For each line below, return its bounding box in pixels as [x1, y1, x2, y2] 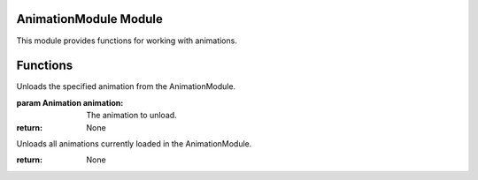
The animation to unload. [86, 110, 177, 121]
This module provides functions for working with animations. [16, 35, 238, 46]
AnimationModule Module [16, 11, 164, 26]
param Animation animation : [16, 97, 124, 108]
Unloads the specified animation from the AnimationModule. [16, 81, 236, 92]
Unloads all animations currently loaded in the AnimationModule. [16, 138, 252, 149]
